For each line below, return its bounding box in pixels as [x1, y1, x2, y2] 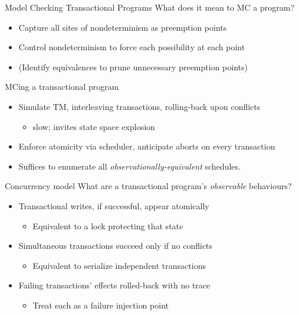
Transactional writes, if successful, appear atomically [18, 199, 209, 212]
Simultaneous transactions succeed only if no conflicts [18, 239, 213, 252]
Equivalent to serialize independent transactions [32, 259, 206, 271]
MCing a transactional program [5, 80, 119, 93]
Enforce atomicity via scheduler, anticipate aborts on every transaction [18, 140, 275, 152]
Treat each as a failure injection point [32, 298, 169, 311]
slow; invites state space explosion [32, 120, 155, 132]
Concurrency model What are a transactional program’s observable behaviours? [5, 180, 292, 192]
